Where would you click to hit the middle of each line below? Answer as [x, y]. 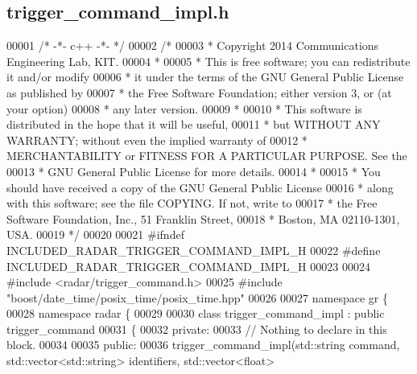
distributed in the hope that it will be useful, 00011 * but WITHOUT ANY [194, 124]
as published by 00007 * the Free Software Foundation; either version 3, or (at [199, 92]
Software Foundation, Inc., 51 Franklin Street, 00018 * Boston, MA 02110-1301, [203, 218]
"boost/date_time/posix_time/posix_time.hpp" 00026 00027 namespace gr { [198, 297]
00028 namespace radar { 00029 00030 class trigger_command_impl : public [196, 313]
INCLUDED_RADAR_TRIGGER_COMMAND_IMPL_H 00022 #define [194, 250]
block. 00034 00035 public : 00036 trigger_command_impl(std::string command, [203, 345]
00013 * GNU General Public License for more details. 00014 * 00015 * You [194, 171]
